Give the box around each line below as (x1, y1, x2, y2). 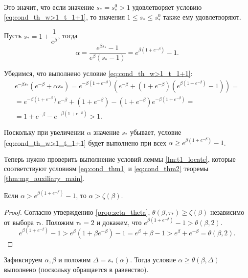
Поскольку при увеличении (4, 126, 85, 137)
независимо (210, 206, 245, 217)
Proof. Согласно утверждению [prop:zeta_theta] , (4, 206, 150, 217)
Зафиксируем (4, 254, 43, 265)
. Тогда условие (130, 254, 176, 265)
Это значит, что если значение (4, 2, 94, 12)
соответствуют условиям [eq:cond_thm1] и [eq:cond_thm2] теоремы (4, 163, 209, 174)
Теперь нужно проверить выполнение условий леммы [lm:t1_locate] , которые (4, 153, 236, 164)
